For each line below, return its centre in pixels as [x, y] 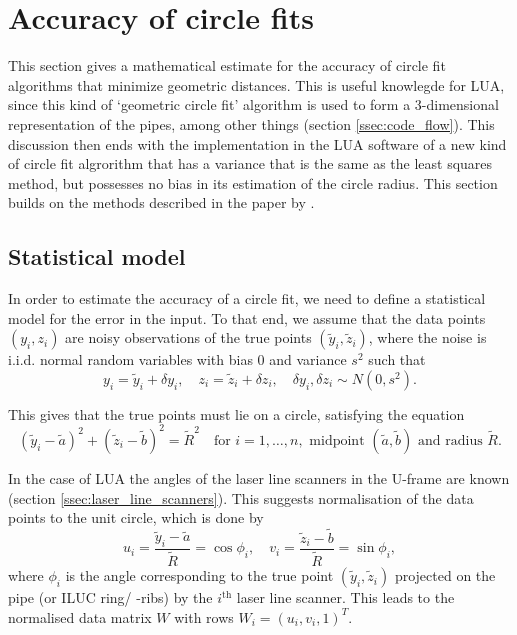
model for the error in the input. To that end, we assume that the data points [247, 317]
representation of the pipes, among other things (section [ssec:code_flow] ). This [251, 123]
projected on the [445, 575]
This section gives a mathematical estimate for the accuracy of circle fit [227, 65]
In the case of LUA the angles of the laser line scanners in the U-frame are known [259, 477]
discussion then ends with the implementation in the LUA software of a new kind [257, 143]
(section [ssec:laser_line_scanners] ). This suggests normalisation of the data [241, 497]
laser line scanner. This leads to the [345, 597]
